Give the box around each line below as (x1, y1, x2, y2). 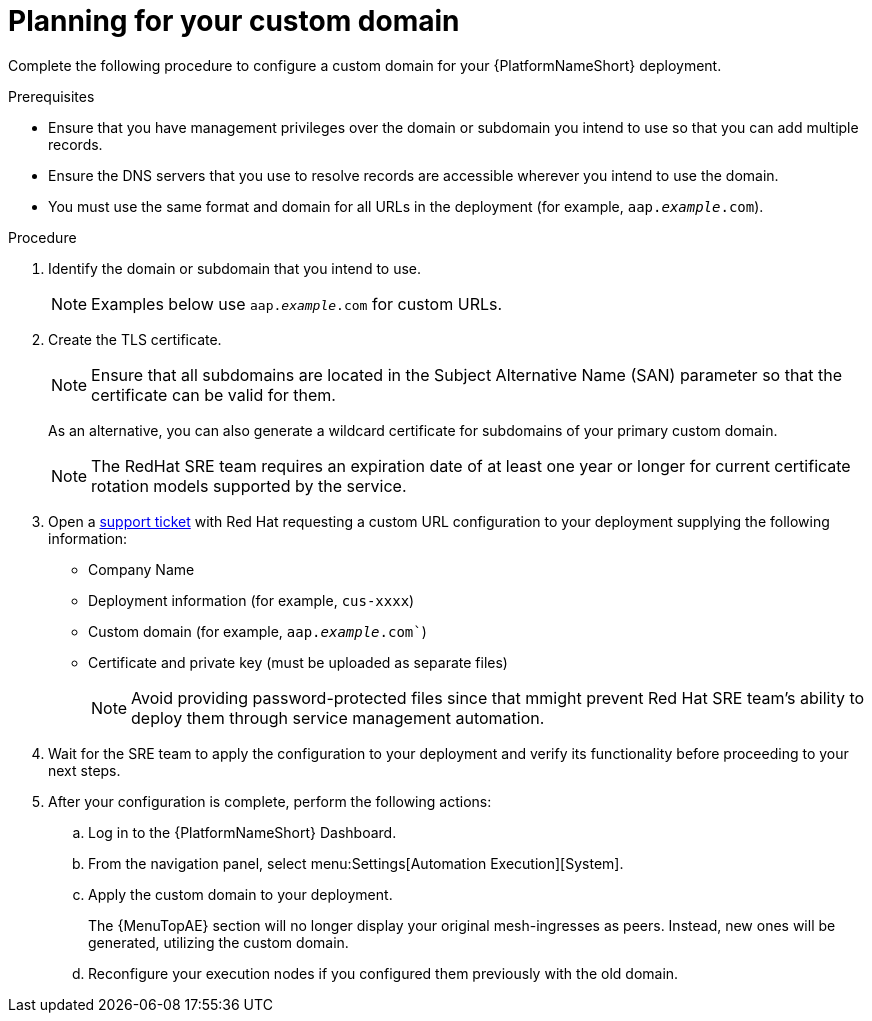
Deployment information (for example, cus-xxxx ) (88, 591, 415, 609)
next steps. (48, 761, 121, 779)
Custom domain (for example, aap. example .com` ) (88, 622, 427, 640)
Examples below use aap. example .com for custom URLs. (91, 293, 503, 314)
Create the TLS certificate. (48, 330, 222, 348)
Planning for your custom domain (8, 4, 460, 38)
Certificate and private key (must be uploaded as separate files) (88, 653, 508, 671)
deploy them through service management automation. (131, 707, 545, 728)
